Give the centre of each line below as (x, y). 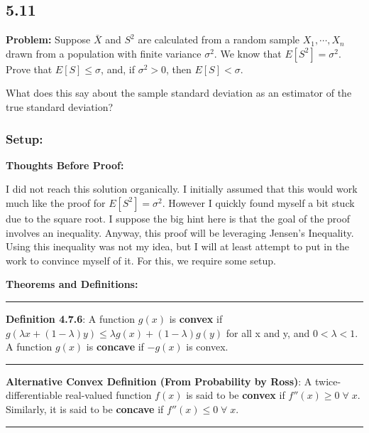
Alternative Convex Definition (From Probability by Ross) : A (159, 381)
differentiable (34, 395)
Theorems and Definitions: (72, 284)
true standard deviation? (60, 106)
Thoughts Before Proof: (65, 165)
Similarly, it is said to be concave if (85, 408)
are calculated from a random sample (219, 39)
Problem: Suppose (48, 39)
